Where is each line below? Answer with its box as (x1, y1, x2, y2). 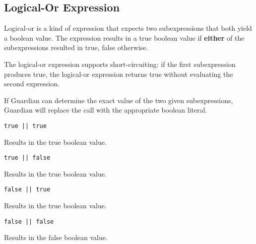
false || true (4, 186, 51, 193)
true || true (4, 122, 47, 129)
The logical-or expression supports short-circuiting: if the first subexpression (4, 59, 236, 69)
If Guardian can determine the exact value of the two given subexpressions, (4, 95, 233, 105)
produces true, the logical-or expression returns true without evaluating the (4, 68, 233, 79)
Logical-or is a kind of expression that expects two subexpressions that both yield (4, 23, 252, 33)
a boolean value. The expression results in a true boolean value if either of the (4, 32, 245, 43)
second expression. (4, 78, 60, 89)
